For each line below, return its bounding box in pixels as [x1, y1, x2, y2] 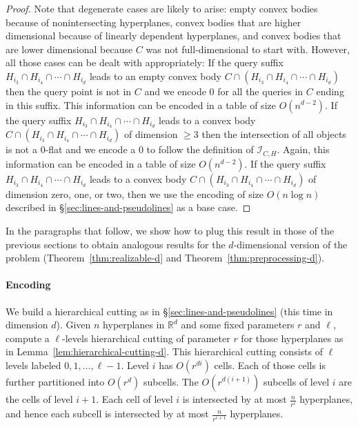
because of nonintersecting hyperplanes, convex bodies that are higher [6, 14, 301, 29]
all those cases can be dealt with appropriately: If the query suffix [6, 55, 284, 70]
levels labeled [6, 358, 61, 373]
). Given [56, 317, 91, 332]
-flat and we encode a [45, 142, 136, 157]
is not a [6, 142, 37, 157]
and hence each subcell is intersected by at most [6, 406, 209, 421]
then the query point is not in [6, 83, 132, 98]
